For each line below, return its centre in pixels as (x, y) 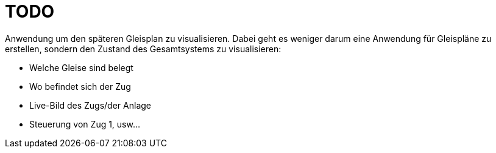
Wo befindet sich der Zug (80, 86)
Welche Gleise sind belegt (81, 67)
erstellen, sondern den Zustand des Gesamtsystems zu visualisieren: (143, 49)
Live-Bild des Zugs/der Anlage (90, 105)
